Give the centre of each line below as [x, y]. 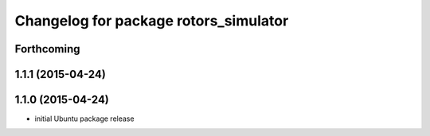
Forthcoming [47, 49]
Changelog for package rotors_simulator [152, 21]
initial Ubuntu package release [84, 119]
